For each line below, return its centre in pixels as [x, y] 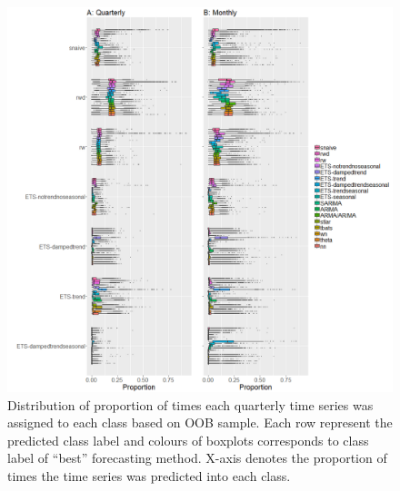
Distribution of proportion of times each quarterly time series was [190, 404]
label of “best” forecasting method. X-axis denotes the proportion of [197, 458]
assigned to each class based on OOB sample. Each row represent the [200, 422]
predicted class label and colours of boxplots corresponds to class [188, 440]
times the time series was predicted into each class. [149, 475]
